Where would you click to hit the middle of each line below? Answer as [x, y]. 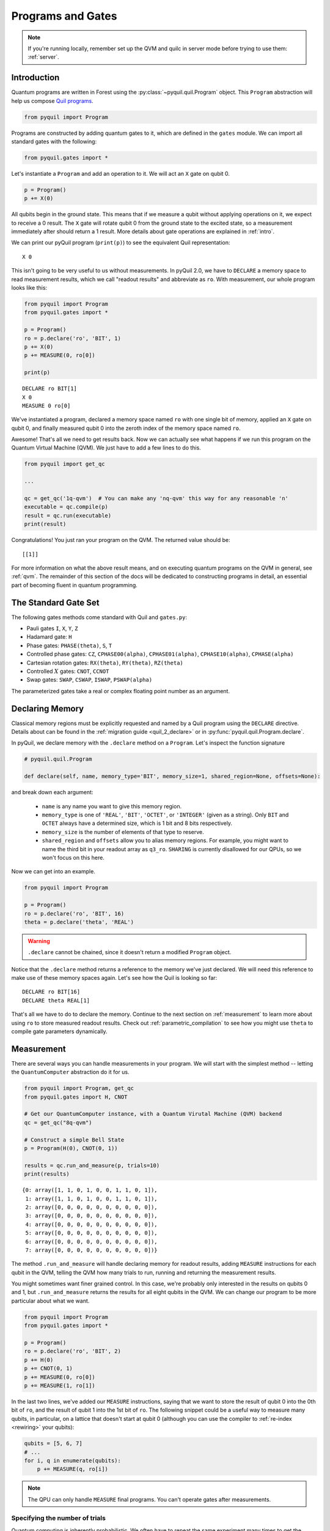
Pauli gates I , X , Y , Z [52, 628]
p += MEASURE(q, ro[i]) [72, 1469]
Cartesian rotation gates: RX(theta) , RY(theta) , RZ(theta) [105, 663]
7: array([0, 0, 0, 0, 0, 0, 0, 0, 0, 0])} [92, 1250]
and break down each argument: [52, 792]
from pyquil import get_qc [64, 464]
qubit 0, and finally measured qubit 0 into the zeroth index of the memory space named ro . [126, 428]
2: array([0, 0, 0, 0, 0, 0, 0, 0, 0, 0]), [92, 1207]
